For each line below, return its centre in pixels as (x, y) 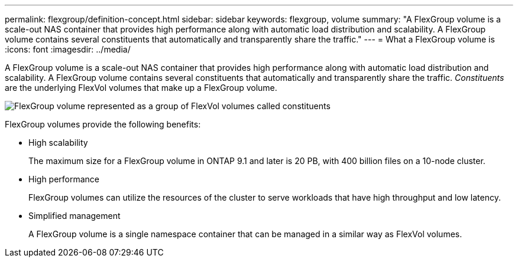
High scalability (58, 143)
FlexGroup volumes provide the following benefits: (103, 124)
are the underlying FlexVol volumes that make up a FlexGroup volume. (141, 88)
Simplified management (75, 216)
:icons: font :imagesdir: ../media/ (68, 49)
